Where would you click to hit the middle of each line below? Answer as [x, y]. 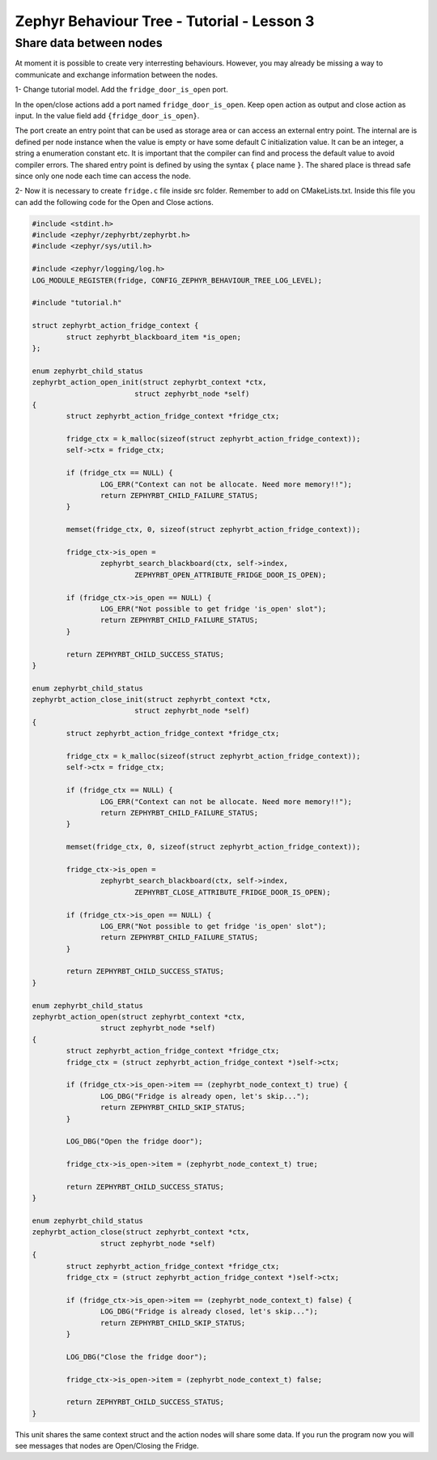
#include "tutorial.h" [77, 303]
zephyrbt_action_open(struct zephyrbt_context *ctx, [139, 1017]
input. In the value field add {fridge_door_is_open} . [107, 115]
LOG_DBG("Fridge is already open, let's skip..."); [205, 1096]
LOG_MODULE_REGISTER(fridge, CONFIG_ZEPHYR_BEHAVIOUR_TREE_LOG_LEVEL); [177, 280]
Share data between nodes [89, 43]
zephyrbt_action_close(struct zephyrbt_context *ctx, [141, 1232]
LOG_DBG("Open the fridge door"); [134, 1141]
